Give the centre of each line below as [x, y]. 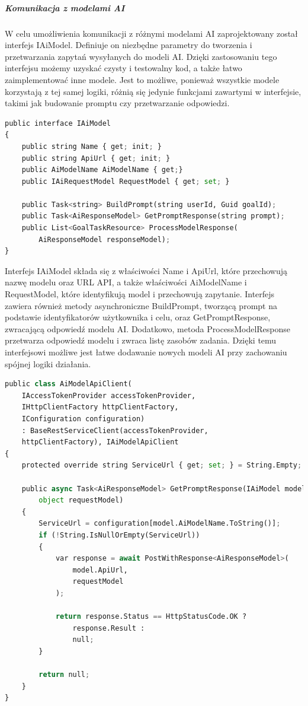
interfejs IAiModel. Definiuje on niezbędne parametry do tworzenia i [129, 45]
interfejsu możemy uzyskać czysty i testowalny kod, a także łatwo [123, 68]
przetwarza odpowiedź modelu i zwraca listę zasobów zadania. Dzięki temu [141, 340]
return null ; [64, 675]
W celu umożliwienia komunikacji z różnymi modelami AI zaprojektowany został [151, 33]
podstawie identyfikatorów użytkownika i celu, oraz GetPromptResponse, [138, 317]
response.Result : [109, 628]
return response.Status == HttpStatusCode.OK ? [151, 617]
